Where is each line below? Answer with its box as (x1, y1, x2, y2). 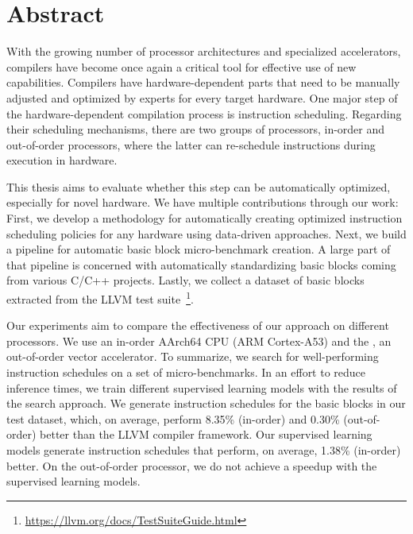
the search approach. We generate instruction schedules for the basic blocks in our (6, 395, 406, 412)
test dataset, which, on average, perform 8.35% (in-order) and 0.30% (6, 410, 340, 427)
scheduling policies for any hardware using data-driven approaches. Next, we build (6, 225, 407, 242)
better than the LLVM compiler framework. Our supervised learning (40, 426, 372, 443)
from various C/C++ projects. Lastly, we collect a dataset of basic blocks (6, 272, 365, 288)
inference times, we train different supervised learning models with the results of (6, 379, 397, 396)
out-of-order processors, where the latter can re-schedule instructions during (6, 136, 376, 153)
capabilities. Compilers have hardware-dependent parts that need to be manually (6, 74, 400, 91)
